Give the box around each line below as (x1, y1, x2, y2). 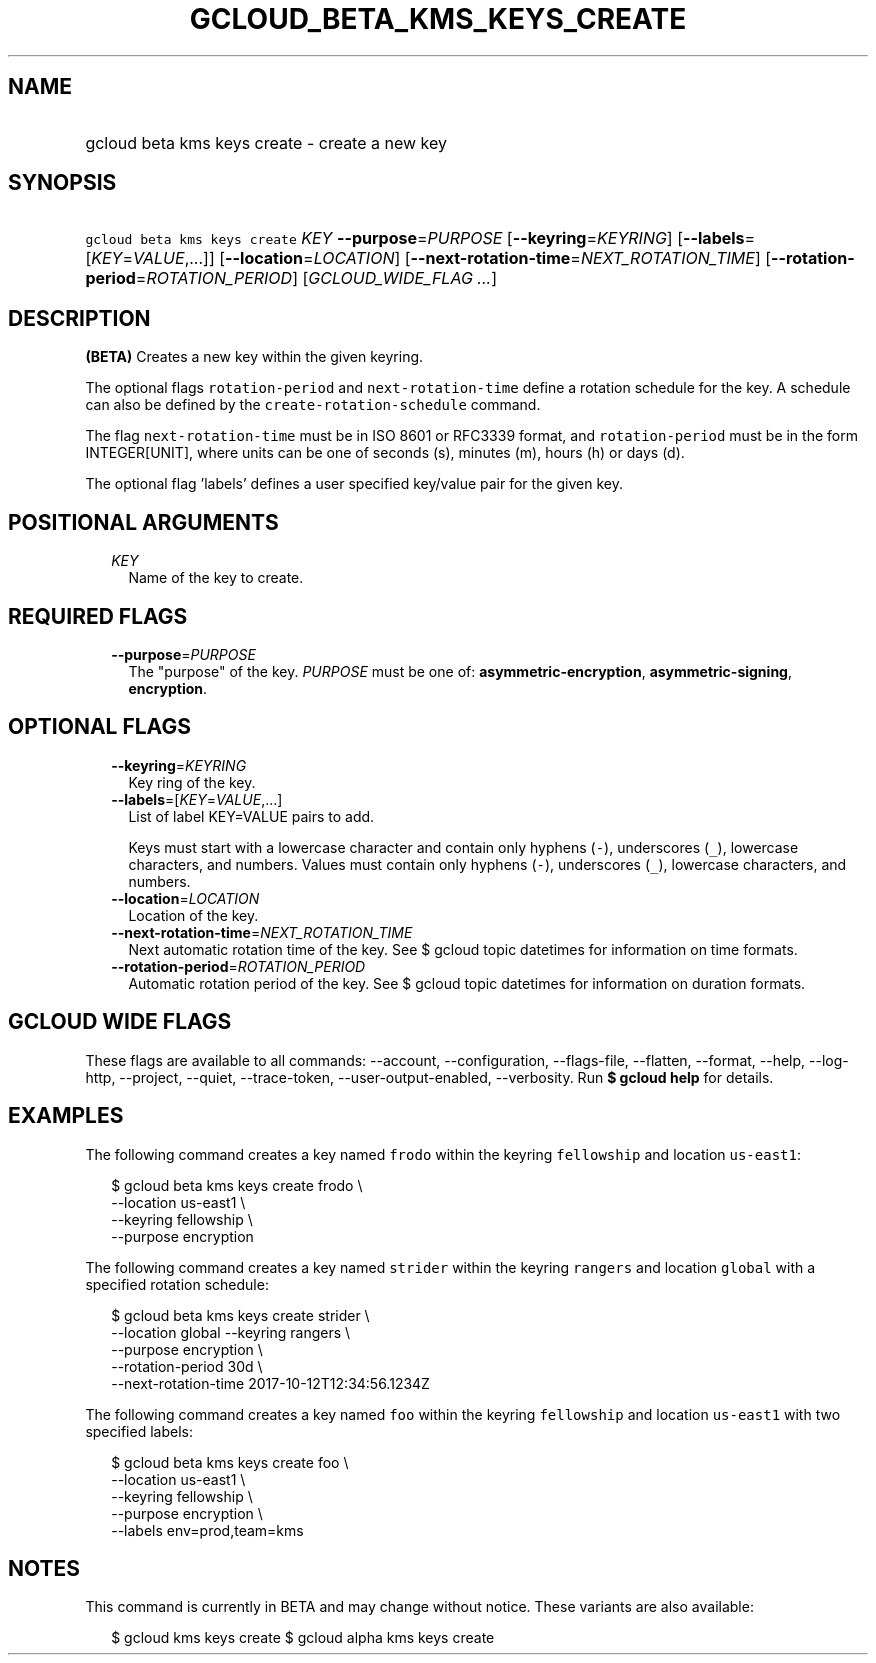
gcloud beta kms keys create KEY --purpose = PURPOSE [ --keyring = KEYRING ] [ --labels (85, 228, 745, 249)
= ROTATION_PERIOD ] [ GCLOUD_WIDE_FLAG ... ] (135, 268, 497, 289)
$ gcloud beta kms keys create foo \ (111, 1453, 349, 1471)
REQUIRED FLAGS (8, 603, 188, 629)
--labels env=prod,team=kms (111, 1521, 304, 1539)
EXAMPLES (8, 1103, 124, 1129)
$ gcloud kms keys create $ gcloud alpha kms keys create (111, 1629, 495, 1647)
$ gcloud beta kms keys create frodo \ (111, 1176, 363, 1194)
